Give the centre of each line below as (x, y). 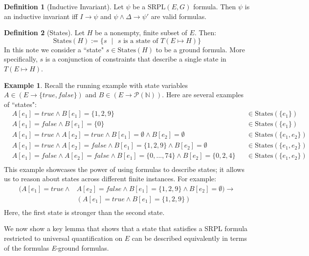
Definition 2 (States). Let (44, 32)
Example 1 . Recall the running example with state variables (96, 85)
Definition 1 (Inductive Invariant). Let (64, 6)
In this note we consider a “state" (54, 49)
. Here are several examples (203, 95)
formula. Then (215, 6)
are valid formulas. (179, 16)
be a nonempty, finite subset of (141, 32)
